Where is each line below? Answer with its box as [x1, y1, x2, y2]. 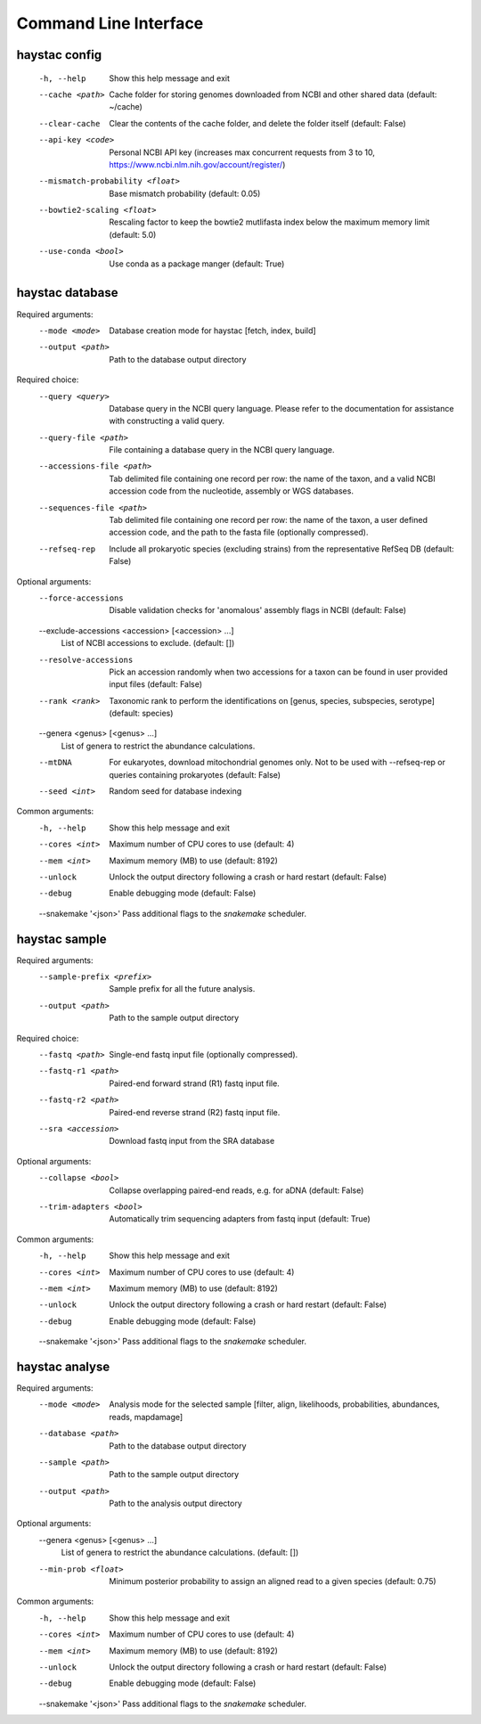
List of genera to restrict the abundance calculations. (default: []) [61, 1547, 299, 1558]
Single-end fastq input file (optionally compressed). [109, 1050, 298, 1060]
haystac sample [16, 931, 107, 946]
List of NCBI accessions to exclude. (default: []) [61, 638, 235, 649]
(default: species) [109, 708, 174, 719]
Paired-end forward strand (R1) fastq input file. [109, 1078, 280, 1089]
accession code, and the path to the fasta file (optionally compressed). [109, 527, 369, 538]
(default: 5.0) [109, 229, 157, 240]
